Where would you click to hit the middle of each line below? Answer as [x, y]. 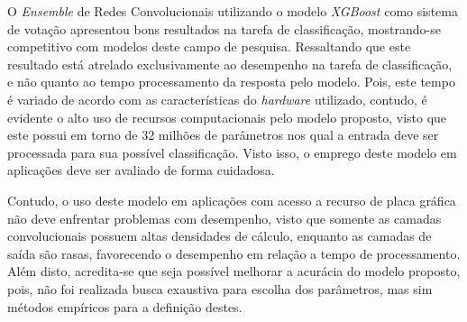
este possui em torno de [73, 135]
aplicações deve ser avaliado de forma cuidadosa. [141, 170]
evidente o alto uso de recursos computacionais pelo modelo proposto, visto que [227, 117]
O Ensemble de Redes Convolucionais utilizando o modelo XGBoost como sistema [233, 11]
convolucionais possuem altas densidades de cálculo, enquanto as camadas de [220, 236]
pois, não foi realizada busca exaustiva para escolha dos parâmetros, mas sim [220, 288]
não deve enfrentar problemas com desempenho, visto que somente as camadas [224, 218]
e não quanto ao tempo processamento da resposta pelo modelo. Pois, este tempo [231, 82]
